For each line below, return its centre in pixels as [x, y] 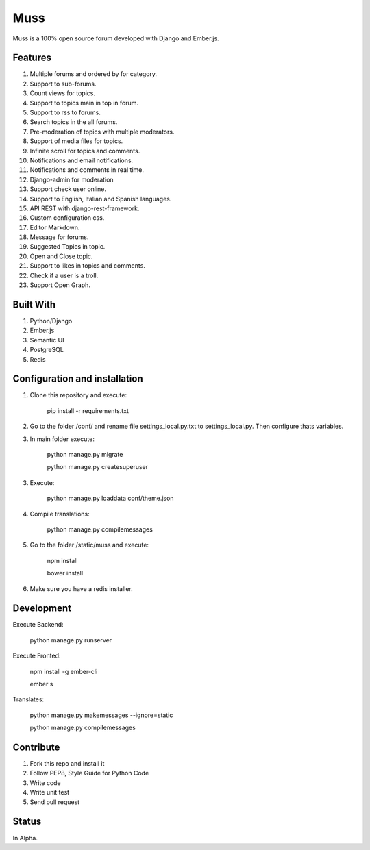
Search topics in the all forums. [74, 122]
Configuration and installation [78, 379]
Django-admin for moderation [72, 179]
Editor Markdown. [55, 227]
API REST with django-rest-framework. [85, 208]
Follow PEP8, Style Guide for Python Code [89, 773]
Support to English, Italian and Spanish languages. [101, 199]
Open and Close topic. [61, 256]
